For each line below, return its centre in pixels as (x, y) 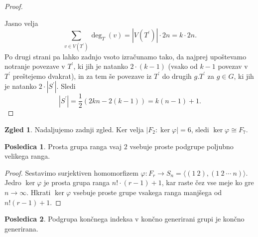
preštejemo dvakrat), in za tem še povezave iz (82, 76)
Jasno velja (21, 23)
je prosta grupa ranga (77, 182)
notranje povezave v (35, 66)
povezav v (233, 66)
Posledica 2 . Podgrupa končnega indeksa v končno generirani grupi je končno (125, 219)
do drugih (177, 76)
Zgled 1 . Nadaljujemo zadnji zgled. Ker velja (74, 129)
